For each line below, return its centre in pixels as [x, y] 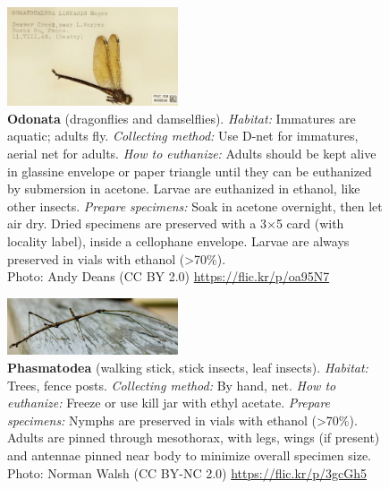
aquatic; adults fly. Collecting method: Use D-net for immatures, [183, 136]
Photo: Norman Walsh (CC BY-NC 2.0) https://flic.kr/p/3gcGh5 [187, 472]
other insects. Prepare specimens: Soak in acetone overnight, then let [195, 206]
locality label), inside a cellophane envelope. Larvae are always [178, 240]
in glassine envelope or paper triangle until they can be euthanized [190, 171]
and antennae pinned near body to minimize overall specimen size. [190, 455]
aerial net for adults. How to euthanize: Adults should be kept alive [192, 153]
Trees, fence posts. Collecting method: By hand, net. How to [172, 385]
